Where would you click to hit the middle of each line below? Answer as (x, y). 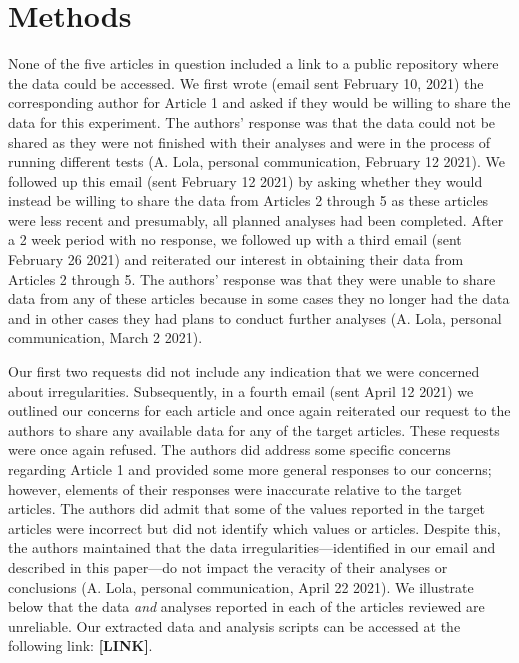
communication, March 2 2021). (105, 337)
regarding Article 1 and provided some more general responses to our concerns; (250, 469)
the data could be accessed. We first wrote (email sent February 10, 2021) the (246, 82)
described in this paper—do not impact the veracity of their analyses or (228, 566)
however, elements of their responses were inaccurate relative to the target (235, 488)
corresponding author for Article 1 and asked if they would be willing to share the (259, 102)
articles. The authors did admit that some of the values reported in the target (246, 508)
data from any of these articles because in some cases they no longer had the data (259, 298)
